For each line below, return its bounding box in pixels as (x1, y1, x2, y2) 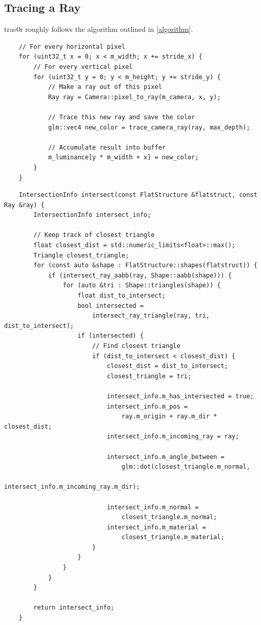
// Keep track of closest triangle (33, 231, 155, 239)
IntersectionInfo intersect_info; (33, 211, 151, 219)
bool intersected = (77, 302, 144, 309)
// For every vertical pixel (33, 63, 133, 70)
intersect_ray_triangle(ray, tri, (92, 312, 210, 320)
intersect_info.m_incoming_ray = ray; (107, 433, 239, 440)
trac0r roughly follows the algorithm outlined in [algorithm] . (4, 24, 193, 34)
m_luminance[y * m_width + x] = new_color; (48, 154, 199, 161)
